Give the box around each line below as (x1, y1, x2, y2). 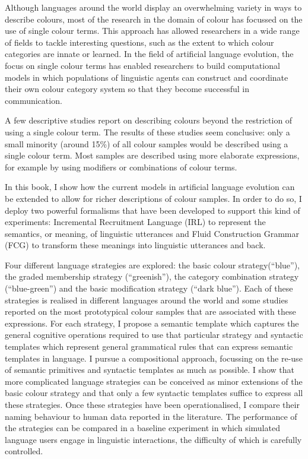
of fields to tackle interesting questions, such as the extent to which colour (5, 36, 274, 48)
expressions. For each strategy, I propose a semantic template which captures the (5, 316, 299, 329)
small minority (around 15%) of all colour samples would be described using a (5, 137, 288, 150)
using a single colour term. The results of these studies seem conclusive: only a (5, 125, 290, 138)
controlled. (5, 445, 43, 457)
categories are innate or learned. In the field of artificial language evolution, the (5, 48, 294, 60)
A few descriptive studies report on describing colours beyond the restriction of (5, 114, 293, 126)
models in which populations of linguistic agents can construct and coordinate (5, 71, 288, 83)
